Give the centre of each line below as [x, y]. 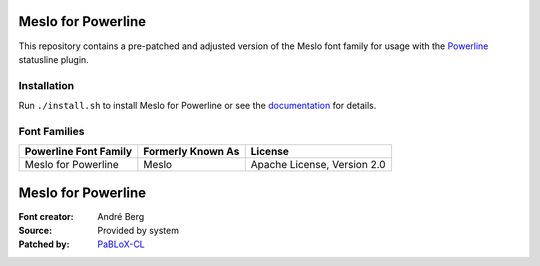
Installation [46, 85]
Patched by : [44, 244]
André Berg [121, 216]
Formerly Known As [191, 152]
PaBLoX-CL [121, 244]
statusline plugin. [53, 59]
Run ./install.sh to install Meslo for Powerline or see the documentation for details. [197, 106]
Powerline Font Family [78, 152]
